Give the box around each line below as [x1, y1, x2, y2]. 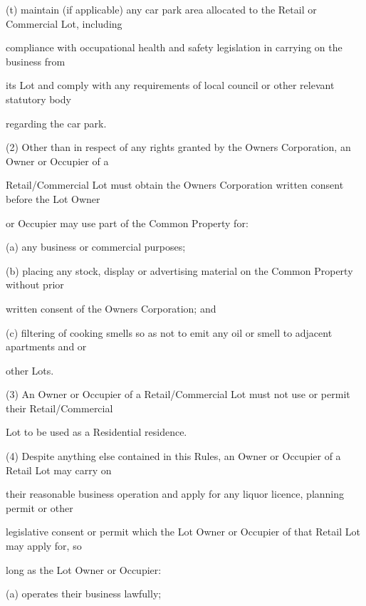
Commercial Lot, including [6, 16, 122, 31]
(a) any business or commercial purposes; [6, 239, 186, 254]
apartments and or [6, 339, 87, 354]
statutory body [6, 91, 71, 106]
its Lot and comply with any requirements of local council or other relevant [6, 78, 335, 93]
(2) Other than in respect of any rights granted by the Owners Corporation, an [6, 140, 351, 155]
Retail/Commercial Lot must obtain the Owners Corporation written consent [6, 177, 344, 192]
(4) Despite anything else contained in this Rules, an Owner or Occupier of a [6, 449, 341, 464]
